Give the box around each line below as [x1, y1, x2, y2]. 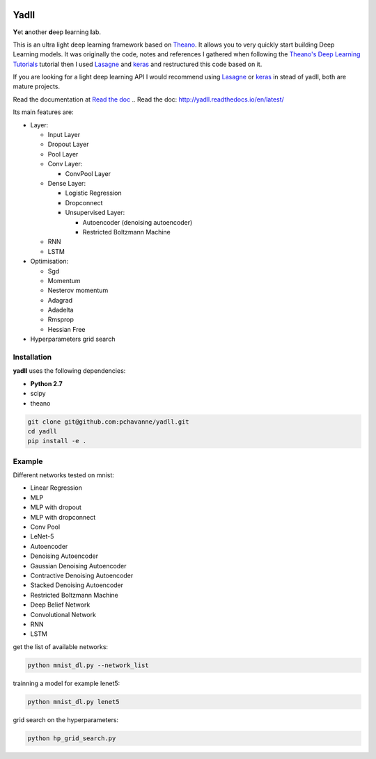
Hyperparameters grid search [30, 335, 116, 344]
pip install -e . [27, 437, 87, 445]
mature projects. [13, 82, 61, 90]
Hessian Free [47, 325, 86, 333]
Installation [13, 352, 52, 362]
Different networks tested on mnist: [13, 471, 115, 479]
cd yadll [27, 427, 58, 435]
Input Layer [47, 131, 80, 139]
